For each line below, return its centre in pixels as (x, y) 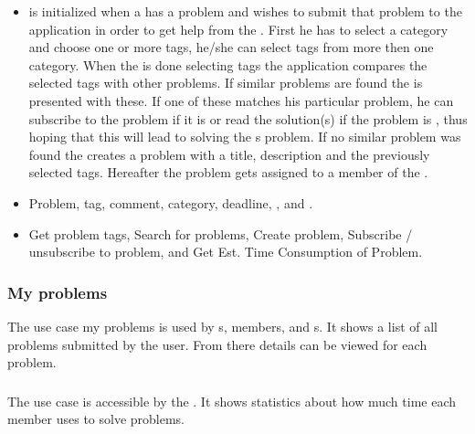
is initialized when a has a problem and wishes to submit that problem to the (245, 11)
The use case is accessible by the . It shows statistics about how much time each (232, 401)
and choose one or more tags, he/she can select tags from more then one (231, 47)
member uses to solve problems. (96, 419)
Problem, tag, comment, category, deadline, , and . (171, 202)
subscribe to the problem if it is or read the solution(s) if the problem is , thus (248, 118)
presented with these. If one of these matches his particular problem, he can (241, 100)
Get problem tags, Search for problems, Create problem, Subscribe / (221, 233)
